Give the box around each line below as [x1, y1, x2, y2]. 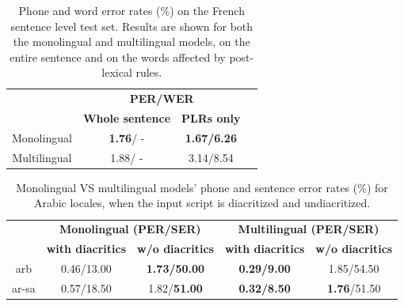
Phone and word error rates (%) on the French [18, 2, 245, 18]
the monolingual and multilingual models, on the [13, 33, 250, 50]
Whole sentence [82, 110, 171, 127]
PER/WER [129, 90, 194, 107]
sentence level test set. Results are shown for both [10, 17, 253, 34]
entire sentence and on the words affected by [10, 48, 226, 65]
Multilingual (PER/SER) [238, 221, 379, 237]
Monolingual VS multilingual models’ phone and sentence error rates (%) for [16, 179, 388, 195]
